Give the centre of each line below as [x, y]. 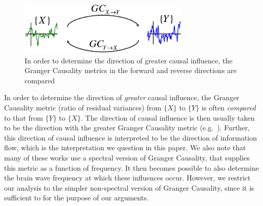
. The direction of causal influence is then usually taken [168, 117]
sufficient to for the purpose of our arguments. [76, 198]
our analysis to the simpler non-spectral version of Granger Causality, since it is [129, 187]
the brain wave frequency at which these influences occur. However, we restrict [127, 178]
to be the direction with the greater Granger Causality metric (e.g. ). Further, [127, 128]
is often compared [229, 107]
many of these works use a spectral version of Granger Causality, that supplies [127, 157]
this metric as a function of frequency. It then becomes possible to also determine [131, 167]
